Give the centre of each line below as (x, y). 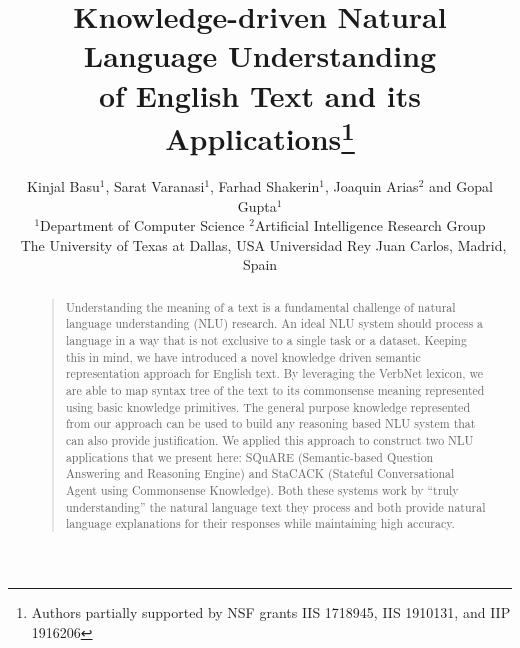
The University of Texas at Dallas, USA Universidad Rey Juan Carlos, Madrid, (263, 244)
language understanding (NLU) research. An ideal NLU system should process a (274, 323)
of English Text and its (260, 94)
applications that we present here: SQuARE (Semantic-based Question (249, 456)
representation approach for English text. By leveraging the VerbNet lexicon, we (274, 373)
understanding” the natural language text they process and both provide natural (275, 506)
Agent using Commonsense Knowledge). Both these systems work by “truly (262, 490)
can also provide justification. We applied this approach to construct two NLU (269, 440)
